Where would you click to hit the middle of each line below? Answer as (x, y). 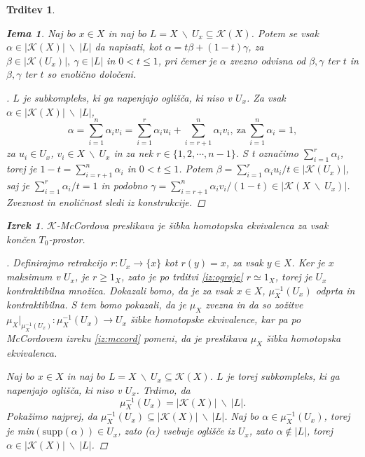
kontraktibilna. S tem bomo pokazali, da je (96, 305)
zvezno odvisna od (268, 60)
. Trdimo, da (163, 389)
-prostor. (67, 239)
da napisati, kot (128, 47)
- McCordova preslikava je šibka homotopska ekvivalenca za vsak (192, 225)
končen (21, 239)
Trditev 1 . (31, 9)
